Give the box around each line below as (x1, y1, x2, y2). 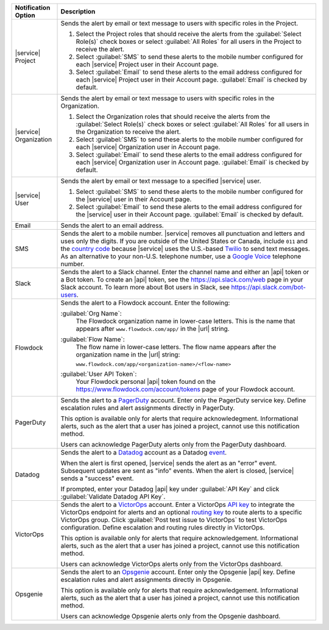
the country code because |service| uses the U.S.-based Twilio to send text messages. (60, 244, 310, 253)
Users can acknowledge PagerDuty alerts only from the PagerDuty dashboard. (60, 441, 286, 448)
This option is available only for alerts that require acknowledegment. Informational (60, 414, 299, 423)
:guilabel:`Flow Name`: (60, 335, 125, 344)
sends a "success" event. (60, 474, 134, 483)
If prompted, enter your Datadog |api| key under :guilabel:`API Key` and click (60, 485, 280, 493)
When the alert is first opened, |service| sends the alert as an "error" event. (60, 459, 277, 467)
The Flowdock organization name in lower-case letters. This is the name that (76, 317, 295, 325)
